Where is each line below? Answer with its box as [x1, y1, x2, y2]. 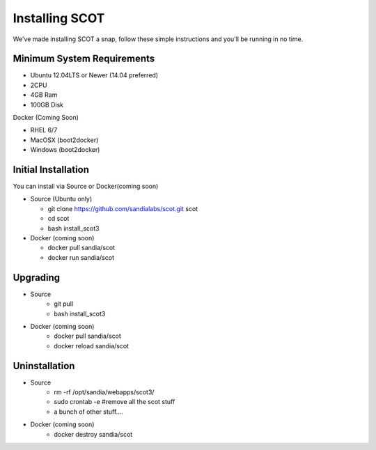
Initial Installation [13, 164, 90, 176]
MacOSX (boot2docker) [30, 136, 99, 144]
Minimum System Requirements [13, 53, 155, 65]
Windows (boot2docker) [30, 146, 100, 154]
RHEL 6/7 [30, 126, 58, 134]
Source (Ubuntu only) [30, 195, 93, 203]
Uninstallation [13, 359, 75, 372]
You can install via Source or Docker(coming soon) [13, 182, 159, 191]
